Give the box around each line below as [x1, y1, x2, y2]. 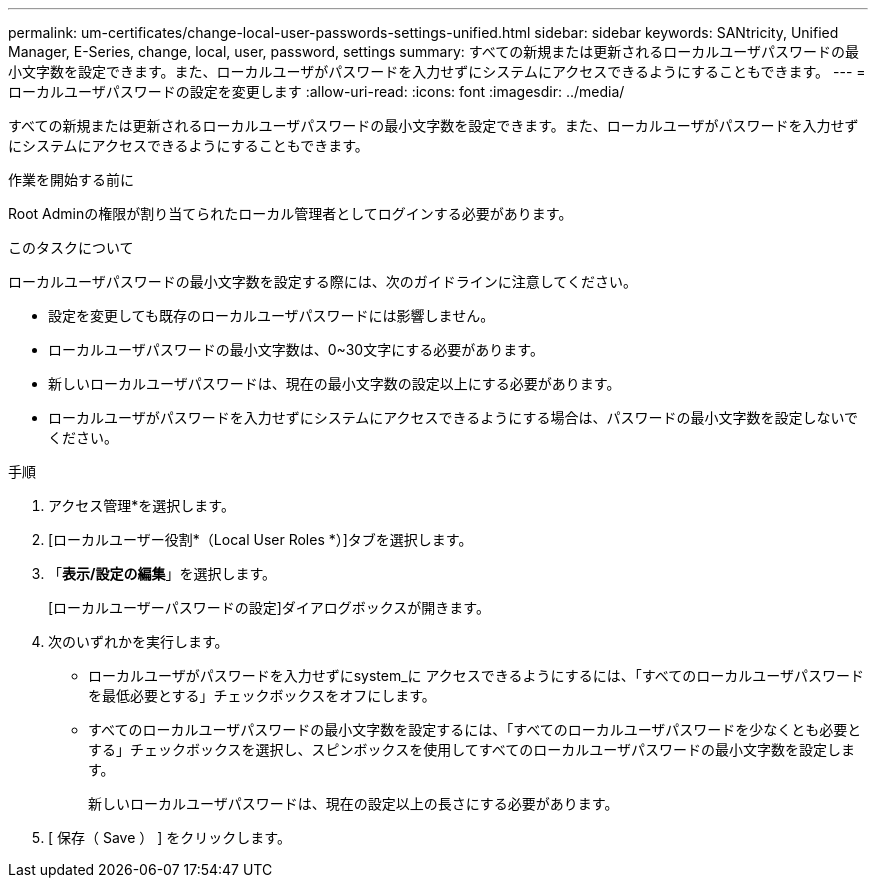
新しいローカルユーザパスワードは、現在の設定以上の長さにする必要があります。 [88, 795, 619, 812]
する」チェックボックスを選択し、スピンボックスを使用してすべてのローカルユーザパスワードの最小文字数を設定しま [88, 741, 855, 758]
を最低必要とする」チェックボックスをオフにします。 [88, 687, 436, 704]
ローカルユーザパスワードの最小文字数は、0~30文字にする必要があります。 [48, 341, 544, 358]
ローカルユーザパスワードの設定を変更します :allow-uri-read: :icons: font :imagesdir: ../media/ [8, 83, 625, 100]
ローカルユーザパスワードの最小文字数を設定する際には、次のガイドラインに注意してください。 [8, 273, 637, 290]
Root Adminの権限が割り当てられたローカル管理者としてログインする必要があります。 [8, 205, 573, 222]
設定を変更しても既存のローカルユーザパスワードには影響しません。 [48, 307, 495, 324]
